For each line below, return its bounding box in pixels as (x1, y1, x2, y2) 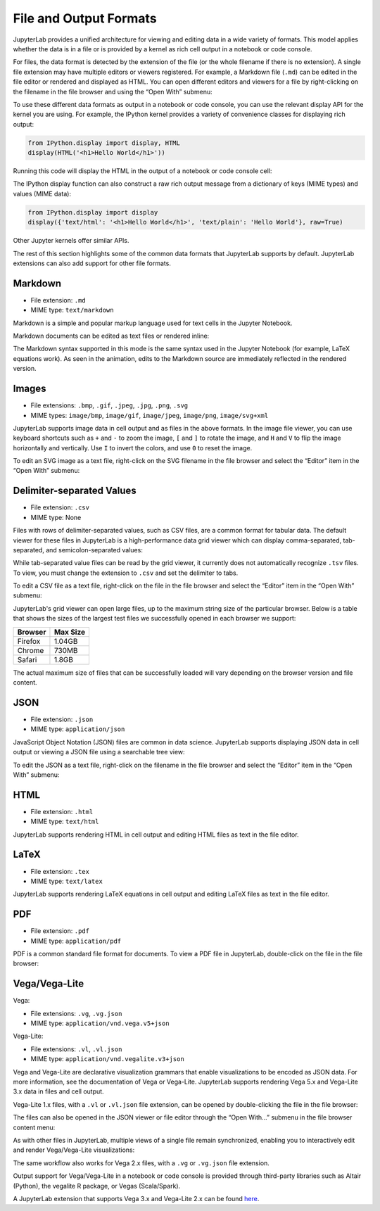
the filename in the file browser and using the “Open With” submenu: (13, 87, 213, 96)
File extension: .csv (30, 503, 89, 512)
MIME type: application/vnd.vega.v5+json (30, 1019, 170, 1027)
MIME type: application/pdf (30, 937, 122, 945)
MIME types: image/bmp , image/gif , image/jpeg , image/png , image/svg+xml (30, 411, 269, 419)
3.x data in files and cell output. (13, 1087, 105, 1096)
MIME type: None (30, 513, 82, 521)
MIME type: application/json (30, 725, 125, 733)
